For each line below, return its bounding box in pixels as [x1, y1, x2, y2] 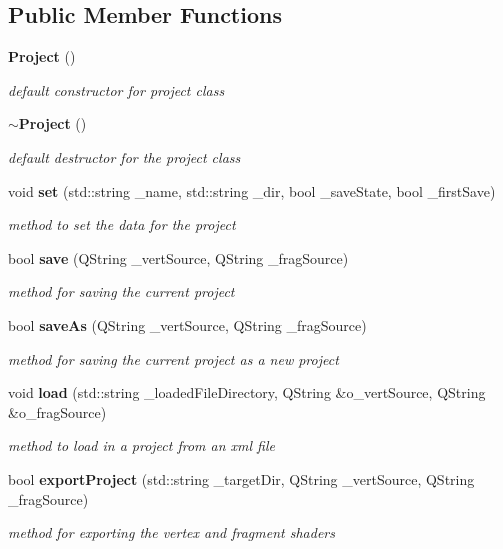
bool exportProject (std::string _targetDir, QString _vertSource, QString [8, 468, 475, 489]
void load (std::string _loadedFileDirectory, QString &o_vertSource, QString [8, 382, 486, 403]
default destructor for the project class [8, 146, 241, 167]
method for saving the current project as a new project [8, 348, 339, 369]
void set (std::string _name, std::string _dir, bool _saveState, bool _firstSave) [8, 180, 496, 201]
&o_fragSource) [8, 401, 107, 422]
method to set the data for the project [8, 214, 236, 235]
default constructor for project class [8, 79, 225, 100]
